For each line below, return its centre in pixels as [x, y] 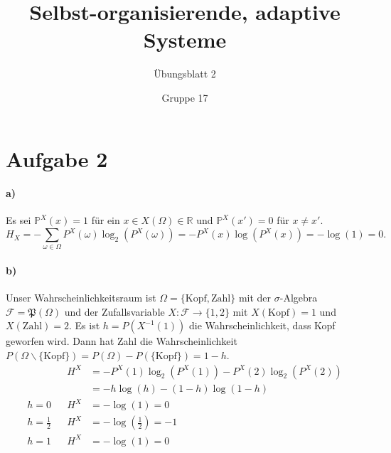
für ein [106, 220]
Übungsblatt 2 [185, 74]
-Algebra [299, 298]
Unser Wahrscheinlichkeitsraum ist [81, 298]
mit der [255, 298]
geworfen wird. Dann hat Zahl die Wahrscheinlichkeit [122, 341]
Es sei [18, 220]
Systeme [185, 39]
